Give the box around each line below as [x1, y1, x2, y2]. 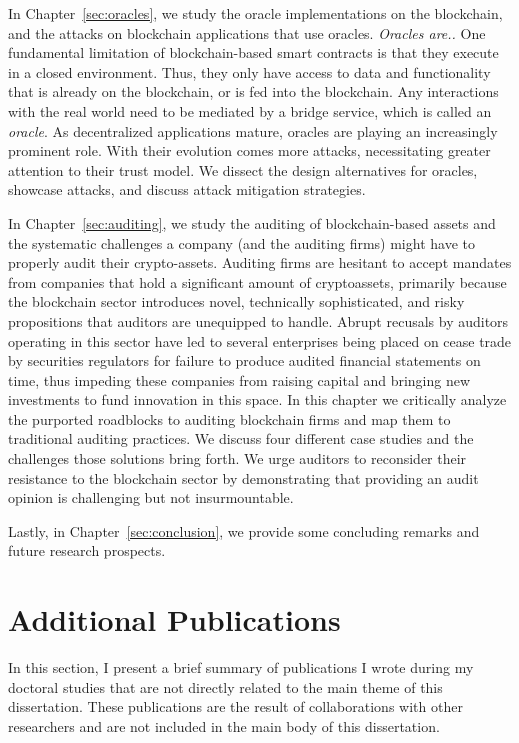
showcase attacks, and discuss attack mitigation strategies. [8, 179, 366, 200]
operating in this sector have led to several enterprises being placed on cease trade [8, 330, 512, 351]
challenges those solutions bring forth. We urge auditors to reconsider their [8, 448, 467, 469]
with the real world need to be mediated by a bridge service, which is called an [8, 100, 492, 121]
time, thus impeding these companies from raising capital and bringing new [8, 369, 471, 390]
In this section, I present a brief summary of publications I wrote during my [8, 657, 474, 678]
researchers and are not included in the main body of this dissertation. [8, 715, 440, 736]
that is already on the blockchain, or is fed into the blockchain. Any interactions [8, 81, 499, 102]
